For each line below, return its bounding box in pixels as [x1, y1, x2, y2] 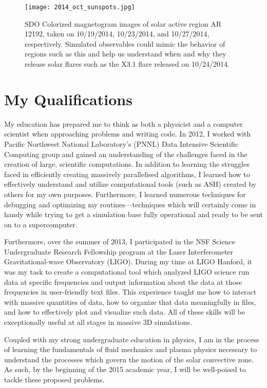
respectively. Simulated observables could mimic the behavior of [25, 38, 225, 49]
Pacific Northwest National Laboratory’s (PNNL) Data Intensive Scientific [4, 138, 238, 149]
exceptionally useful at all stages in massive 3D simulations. [4, 317, 192, 327]
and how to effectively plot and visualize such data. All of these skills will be [4, 306, 245, 317]
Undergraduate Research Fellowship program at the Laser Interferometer [4, 246, 234, 257]
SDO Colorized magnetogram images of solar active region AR [25, 18, 221, 29]
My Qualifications [4, 88, 132, 109]
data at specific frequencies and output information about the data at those [4, 276, 242, 287]
